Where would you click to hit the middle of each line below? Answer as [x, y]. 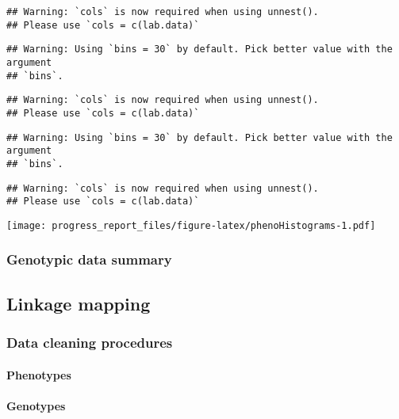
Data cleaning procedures [90, 343]
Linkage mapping [79, 303]
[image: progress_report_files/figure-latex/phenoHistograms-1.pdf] [191, 225]
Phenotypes [39, 374]
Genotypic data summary [89, 259]
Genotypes [36, 405]
